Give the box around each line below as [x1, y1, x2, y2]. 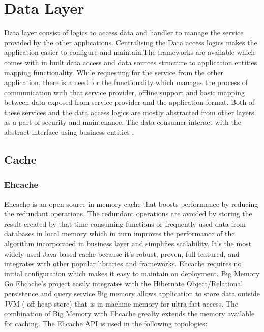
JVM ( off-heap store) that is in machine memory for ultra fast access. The [4, 298, 238, 309]
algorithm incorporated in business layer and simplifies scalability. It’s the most [4, 238, 252, 249]
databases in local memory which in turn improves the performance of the [4, 228, 235, 239]
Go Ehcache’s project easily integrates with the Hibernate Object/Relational [4, 278, 243, 289]
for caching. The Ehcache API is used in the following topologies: [4, 318, 208, 328]
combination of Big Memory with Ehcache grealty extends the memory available [4, 308, 255, 319]
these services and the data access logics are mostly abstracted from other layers [4, 106, 254, 117]
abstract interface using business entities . [4, 127, 134, 137]
